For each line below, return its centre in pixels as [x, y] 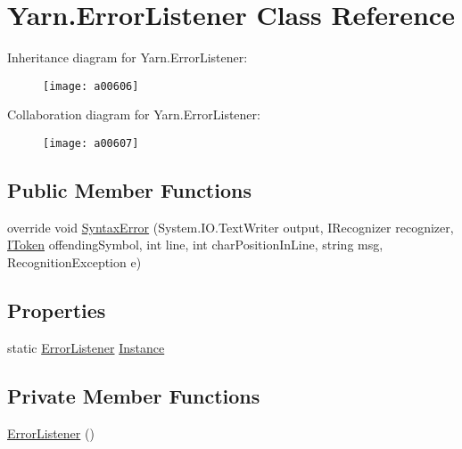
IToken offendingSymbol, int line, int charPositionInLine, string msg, [195, 245]
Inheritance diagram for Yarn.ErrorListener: [128, 57]
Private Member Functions [134, 395]
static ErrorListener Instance [86, 347]
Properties [57, 310]
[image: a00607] [91, 143]
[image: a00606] [91, 86]
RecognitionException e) [74, 262]
